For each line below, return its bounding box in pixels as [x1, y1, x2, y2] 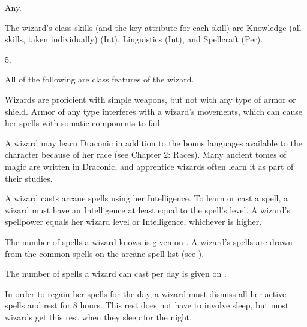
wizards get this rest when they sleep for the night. [5, 310, 192, 323]
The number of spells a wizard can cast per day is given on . [5, 267, 227, 280]
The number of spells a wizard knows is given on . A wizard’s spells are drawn [5, 235, 293, 247]
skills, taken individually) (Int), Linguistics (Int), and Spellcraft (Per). [5, 33, 263, 45]
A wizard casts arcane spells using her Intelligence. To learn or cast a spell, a [5, 192, 288, 204]
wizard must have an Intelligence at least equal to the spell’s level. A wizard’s [5, 203, 291, 216]
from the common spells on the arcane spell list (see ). [5, 247, 204, 259]
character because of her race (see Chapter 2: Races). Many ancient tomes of [5, 148, 287, 161]
